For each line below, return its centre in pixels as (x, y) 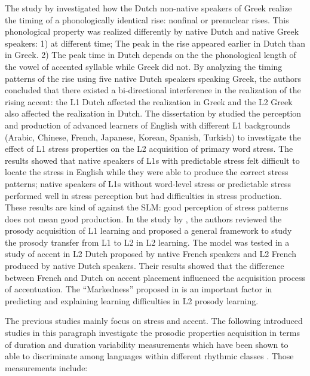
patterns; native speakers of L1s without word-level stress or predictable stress (148, 183)
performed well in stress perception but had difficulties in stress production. (143, 195)
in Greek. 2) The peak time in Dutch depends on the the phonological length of (151, 55)
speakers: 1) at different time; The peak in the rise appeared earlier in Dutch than (155, 43)
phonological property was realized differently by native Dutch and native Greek (152, 31)
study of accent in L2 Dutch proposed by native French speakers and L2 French (151, 254)
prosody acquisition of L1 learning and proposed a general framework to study (148, 230)
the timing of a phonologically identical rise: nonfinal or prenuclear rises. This (147, 19)
